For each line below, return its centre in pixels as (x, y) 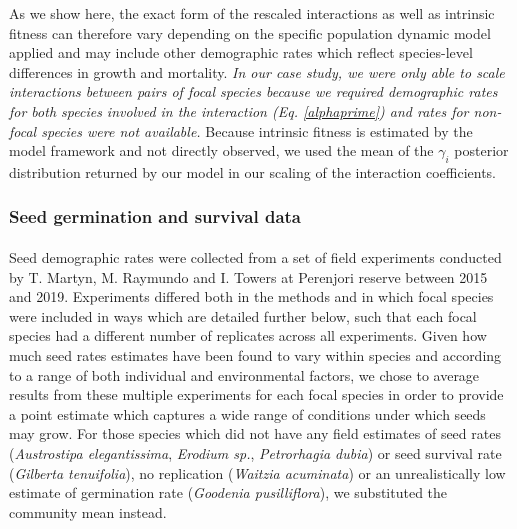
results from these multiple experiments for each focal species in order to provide (256, 394)
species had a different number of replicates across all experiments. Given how (248, 335)
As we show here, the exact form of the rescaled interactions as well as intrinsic (252, 13)
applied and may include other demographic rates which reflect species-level (241, 52)
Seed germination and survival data (155, 216)
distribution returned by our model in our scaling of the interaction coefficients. (253, 171)
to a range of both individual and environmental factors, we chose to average (244, 374)
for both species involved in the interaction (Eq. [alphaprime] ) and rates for (239, 110)
